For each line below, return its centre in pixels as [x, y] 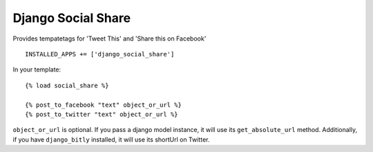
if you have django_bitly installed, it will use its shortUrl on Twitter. [111, 139]
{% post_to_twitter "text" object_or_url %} [102, 114]
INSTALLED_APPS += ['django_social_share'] [100, 54]
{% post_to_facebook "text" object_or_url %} [104, 105]
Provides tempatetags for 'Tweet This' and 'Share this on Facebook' [109, 39]
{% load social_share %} [67, 85]
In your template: [37, 69]
